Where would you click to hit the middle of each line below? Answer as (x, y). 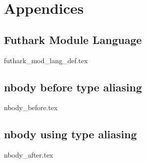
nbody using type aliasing (71, 134)
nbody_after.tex (29, 155)
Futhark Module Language (73, 39)
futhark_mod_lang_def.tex (46, 60)
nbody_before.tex (31, 107)
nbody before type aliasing (73, 87)
